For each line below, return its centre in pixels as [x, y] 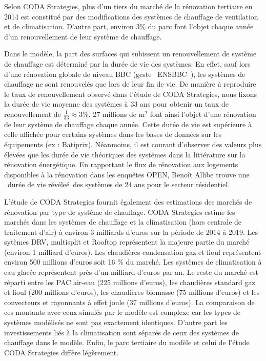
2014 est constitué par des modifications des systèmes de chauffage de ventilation [131, 16]
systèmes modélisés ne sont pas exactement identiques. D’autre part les [116, 322]
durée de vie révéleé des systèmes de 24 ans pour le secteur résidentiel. [119, 184]
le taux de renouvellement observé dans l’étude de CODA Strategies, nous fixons [131, 94]
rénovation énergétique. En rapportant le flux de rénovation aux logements [121, 164]
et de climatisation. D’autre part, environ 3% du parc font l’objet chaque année [129, 26]
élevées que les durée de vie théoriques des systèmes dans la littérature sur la [125, 154]
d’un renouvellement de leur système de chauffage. [83, 36]
